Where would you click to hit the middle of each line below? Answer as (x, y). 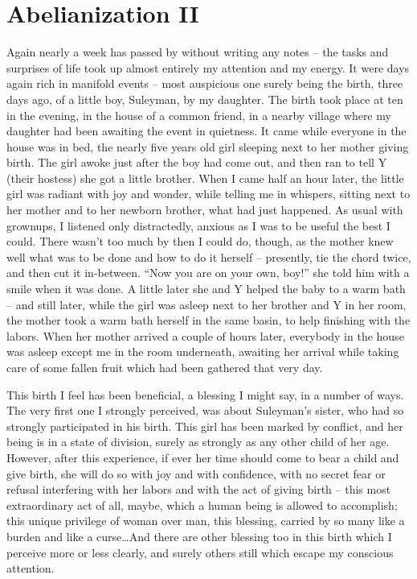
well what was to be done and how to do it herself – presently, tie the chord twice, (209, 256)
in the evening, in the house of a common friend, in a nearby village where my (199, 115)
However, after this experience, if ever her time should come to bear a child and (203, 457)
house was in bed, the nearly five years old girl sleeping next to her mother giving (208, 146)
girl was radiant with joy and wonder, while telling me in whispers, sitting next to (208, 194)
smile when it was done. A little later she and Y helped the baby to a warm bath (206, 289)
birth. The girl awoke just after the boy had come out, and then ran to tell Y (197, 162)
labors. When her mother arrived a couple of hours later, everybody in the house (205, 335)
